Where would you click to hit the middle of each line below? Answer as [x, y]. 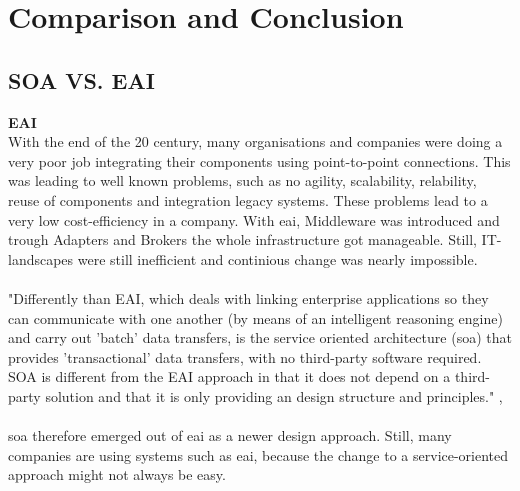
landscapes [41, 258]
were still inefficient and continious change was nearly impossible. [277, 258]
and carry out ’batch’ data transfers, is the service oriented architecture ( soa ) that [260, 337]
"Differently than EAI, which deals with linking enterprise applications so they [248, 297]
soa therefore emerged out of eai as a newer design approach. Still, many [230, 435]
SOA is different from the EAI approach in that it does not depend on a [229, 376]
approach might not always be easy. [117, 474]
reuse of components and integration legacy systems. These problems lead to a [248, 199]
